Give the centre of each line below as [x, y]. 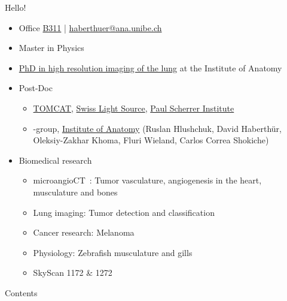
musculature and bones [75, 192]
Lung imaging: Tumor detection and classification [124, 212]
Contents [21, 292]
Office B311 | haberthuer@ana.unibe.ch [90, 27]
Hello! [16, 7]
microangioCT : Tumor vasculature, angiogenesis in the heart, [147, 180]
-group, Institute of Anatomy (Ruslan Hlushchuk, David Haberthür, [157, 128]
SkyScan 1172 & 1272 [73, 273]
